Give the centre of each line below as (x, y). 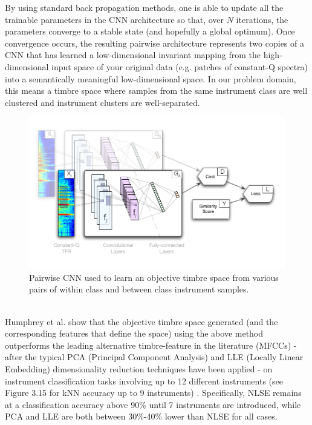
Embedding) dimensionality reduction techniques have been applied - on (139, 368)
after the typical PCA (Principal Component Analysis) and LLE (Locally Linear (154, 357)
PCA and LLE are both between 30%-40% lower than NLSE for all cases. (141, 416)
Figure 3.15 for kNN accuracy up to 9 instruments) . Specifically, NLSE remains (153, 393)
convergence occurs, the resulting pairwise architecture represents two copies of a (154, 43)
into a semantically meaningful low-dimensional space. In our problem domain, (151, 78)
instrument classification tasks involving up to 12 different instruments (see (144, 381)
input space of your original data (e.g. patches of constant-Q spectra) (180, 66)
